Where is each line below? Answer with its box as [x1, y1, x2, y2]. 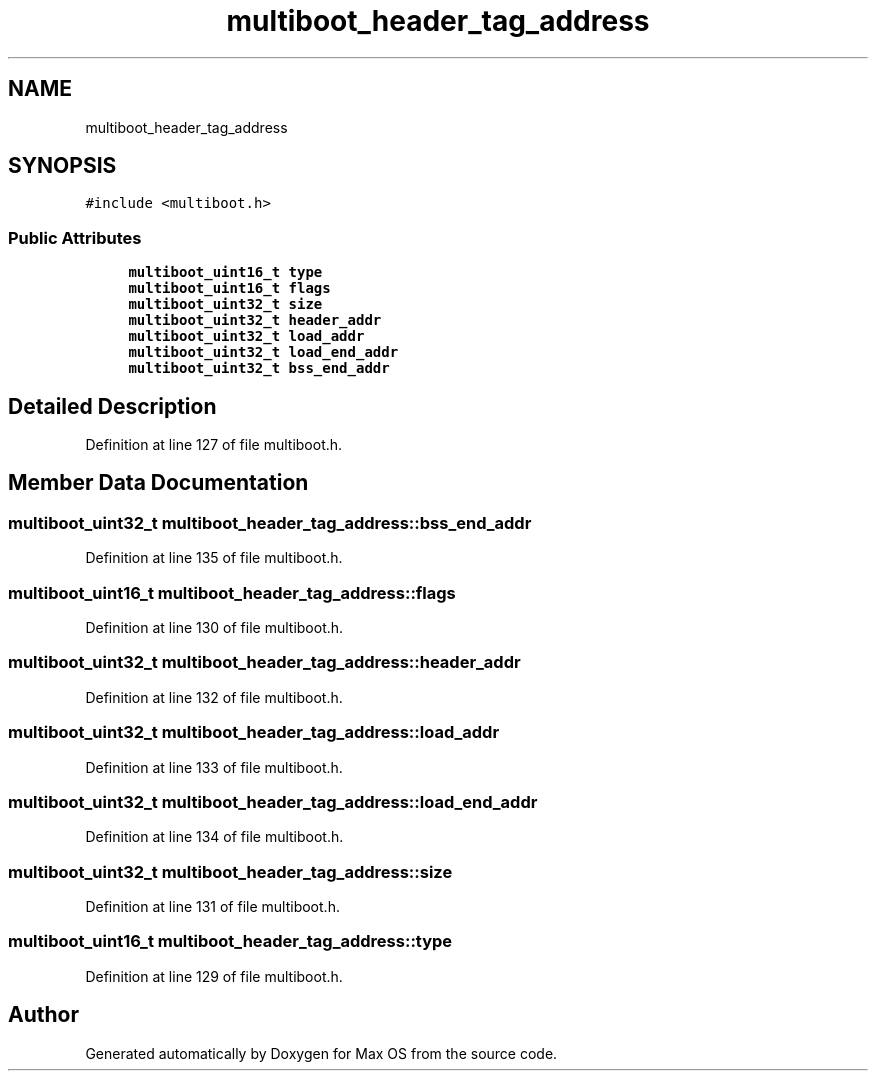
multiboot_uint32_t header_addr [128, 312, 382, 329]
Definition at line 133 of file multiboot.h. [85, 758, 343, 776]
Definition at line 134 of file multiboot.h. [85, 828, 344, 846]
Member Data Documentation [8, 470, 309, 496]
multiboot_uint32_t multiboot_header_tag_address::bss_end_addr [8, 512, 532, 533]
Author [8, 1002, 79, 1028]
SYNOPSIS [8, 153, 117, 179]
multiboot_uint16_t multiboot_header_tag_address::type [8, 931, 453, 952]
